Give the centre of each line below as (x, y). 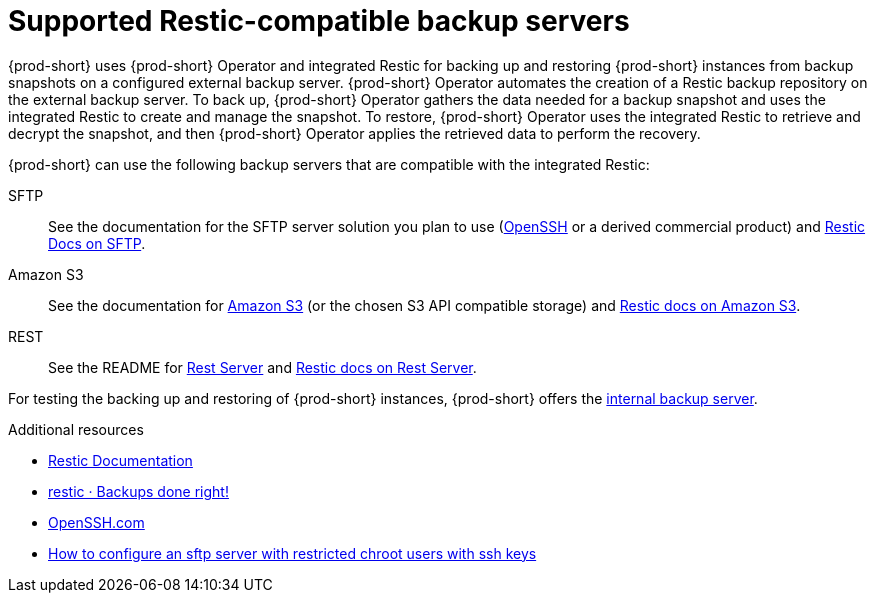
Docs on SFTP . (97, 243)
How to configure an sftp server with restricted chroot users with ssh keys (292, 553)
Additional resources (76, 429)
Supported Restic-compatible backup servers (319, 21)
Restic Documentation (120, 460)
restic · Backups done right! (138, 491)
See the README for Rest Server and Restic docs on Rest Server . (262, 367)
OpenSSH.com (96, 522)
